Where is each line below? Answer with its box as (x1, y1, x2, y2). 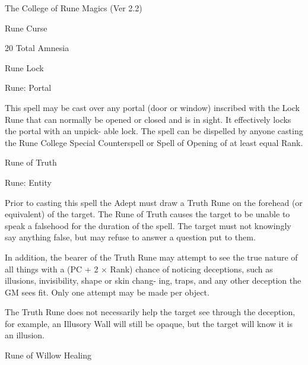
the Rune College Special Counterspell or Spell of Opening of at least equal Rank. (5, 136, 303, 148)
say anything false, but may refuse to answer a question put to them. (5, 231, 256, 243)
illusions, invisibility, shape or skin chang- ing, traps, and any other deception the (5, 274, 301, 287)
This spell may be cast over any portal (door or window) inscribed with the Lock (5, 101, 300, 113)
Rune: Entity (5, 176, 52, 188)
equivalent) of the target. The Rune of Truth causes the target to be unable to (5, 208, 290, 220)
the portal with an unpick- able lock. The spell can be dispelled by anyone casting (5, 125, 303, 137)
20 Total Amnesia (5, 42, 69, 54)
